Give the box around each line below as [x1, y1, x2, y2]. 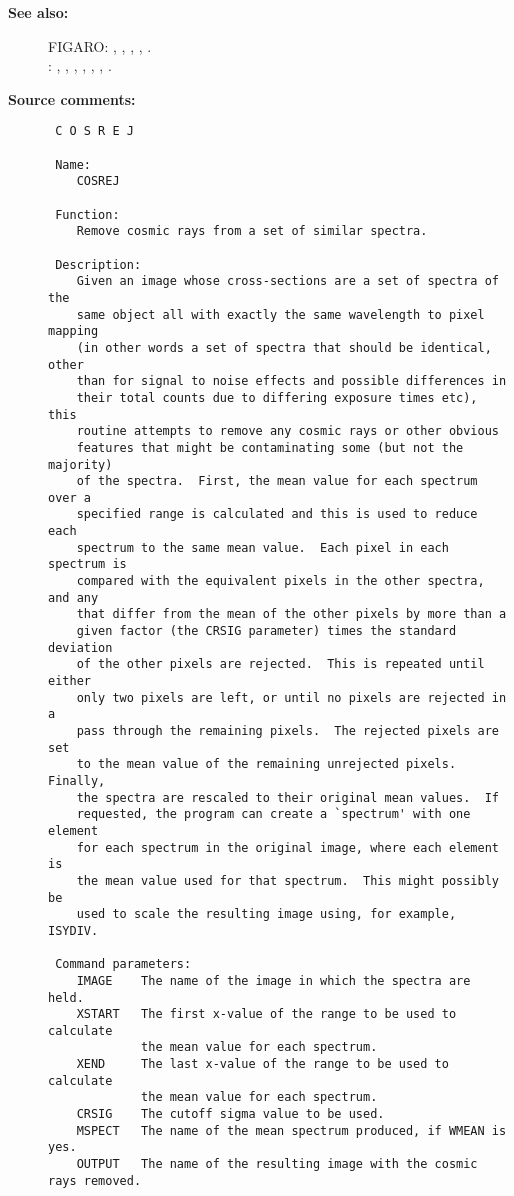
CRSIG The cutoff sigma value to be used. [76, 1107, 385, 1122]
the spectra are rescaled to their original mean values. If [76, 790, 500, 805]
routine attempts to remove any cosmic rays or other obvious [76, 424, 500, 439]
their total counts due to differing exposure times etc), [76, 390, 478, 405]
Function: [55, 207, 120, 222]
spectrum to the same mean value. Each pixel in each [76, 540, 449, 555]
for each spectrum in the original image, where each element [76, 840, 500, 855]
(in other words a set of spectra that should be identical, [76, 340, 492, 355]
